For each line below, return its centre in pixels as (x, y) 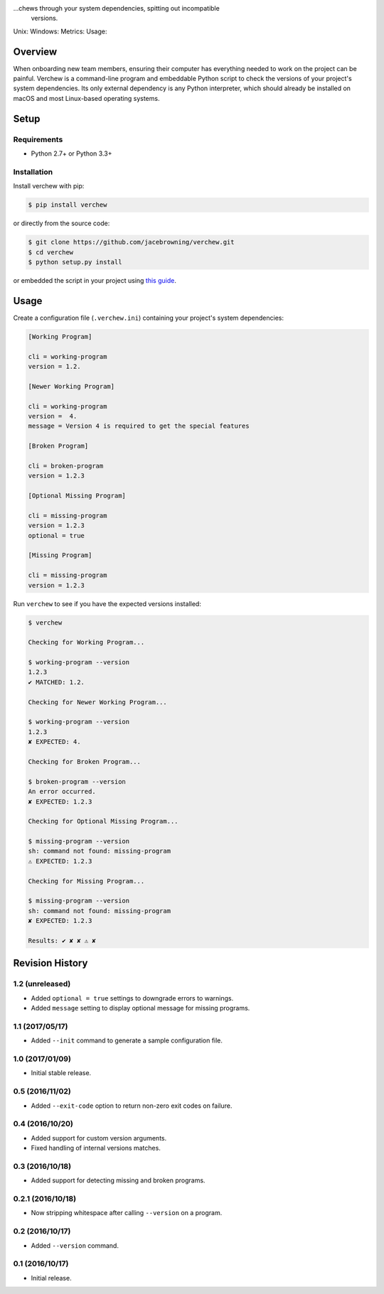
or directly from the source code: (62, 223)
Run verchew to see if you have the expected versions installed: (107, 603)
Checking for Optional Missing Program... (103, 821)
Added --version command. (75, 1245)
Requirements (38, 139)
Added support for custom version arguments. (99, 1138)
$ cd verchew (51, 252)
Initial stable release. (61, 1073)
